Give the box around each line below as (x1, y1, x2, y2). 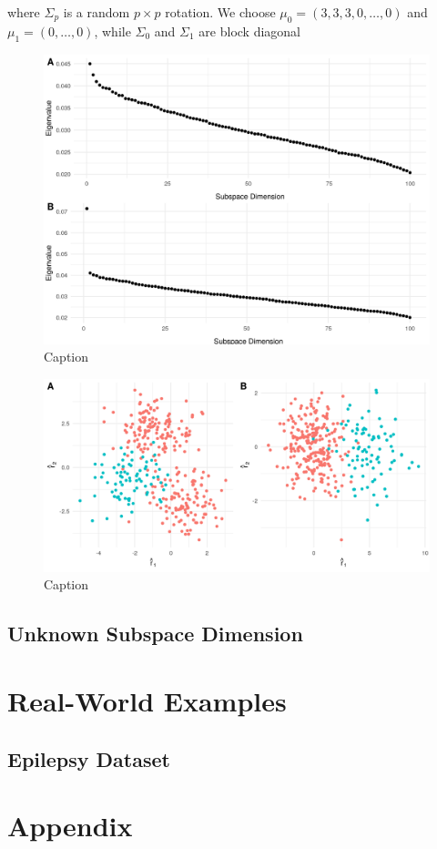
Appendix (7, 807, 133, 844)
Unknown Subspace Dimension (7, 619, 303, 648)
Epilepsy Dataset (7, 744, 170, 772)
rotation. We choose (165, 3, 276, 21)
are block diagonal (198, 21, 301, 40)
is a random (63, 3, 130, 21)
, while (94, 21, 131, 40)
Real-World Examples (7, 681, 287, 719)
